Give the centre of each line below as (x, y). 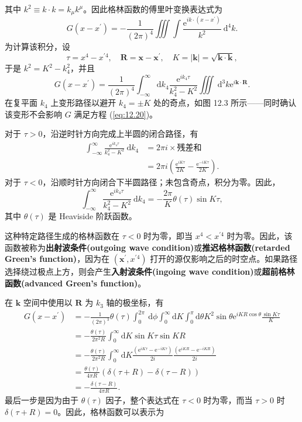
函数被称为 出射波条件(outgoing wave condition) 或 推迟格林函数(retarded (147, 247)
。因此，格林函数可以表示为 (111, 411)
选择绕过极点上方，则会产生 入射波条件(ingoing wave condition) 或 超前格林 (150, 271)
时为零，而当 (228, 399)
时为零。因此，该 (260, 235)
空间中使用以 (48, 302)
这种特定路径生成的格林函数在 (62, 235)
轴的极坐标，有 (135, 302)
